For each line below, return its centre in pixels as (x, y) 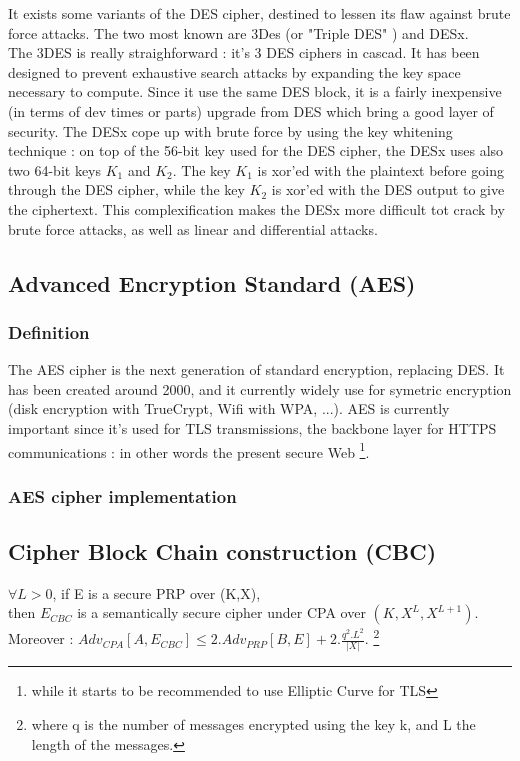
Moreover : (41, 638)
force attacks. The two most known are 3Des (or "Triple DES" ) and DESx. (238, 32)
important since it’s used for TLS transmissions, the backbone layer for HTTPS (252, 427)
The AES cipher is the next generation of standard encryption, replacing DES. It (256, 369)
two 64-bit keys (55, 169)
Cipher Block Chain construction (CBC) (222, 550)
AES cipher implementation (122, 495)
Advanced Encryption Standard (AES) (212, 282)
